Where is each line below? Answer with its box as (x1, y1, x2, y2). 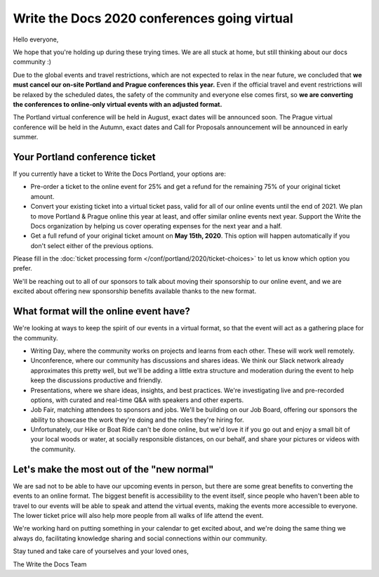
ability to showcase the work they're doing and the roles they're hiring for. (30, 415, 245, 424)
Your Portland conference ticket (13, 151, 156, 163)
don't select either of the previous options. (30, 241, 154, 249)
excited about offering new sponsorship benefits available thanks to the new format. (13, 287, 256, 295)
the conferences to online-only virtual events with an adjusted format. (13, 100, 222, 108)
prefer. (13, 264, 33, 273)
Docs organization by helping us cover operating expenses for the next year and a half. (30, 221, 282, 230)
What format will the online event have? (13, 306, 191, 318)
